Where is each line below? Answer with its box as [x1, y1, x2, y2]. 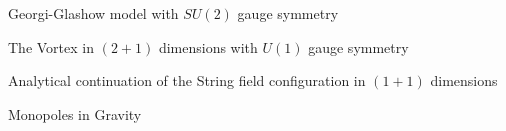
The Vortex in [8, 36, 94, 57]
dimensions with [158, 36, 258, 57]
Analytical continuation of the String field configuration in [8, 70, 366, 91]
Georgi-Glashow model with [8, 3, 179, 23]
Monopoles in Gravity [8, 103, 142, 124]
